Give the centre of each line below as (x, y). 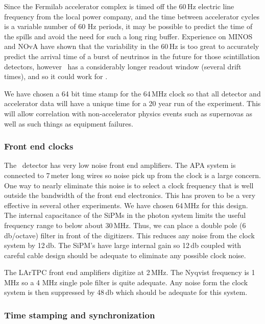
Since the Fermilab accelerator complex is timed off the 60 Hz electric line (119, 6)
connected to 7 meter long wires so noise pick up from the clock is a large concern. (132, 175)
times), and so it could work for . (56, 76)
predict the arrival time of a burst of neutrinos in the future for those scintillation (132, 56)
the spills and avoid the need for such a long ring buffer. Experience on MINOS (128, 36)
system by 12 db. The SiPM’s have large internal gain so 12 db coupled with (123, 245)
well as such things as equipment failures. (69, 123)
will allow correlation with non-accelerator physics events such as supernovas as (128, 113)
